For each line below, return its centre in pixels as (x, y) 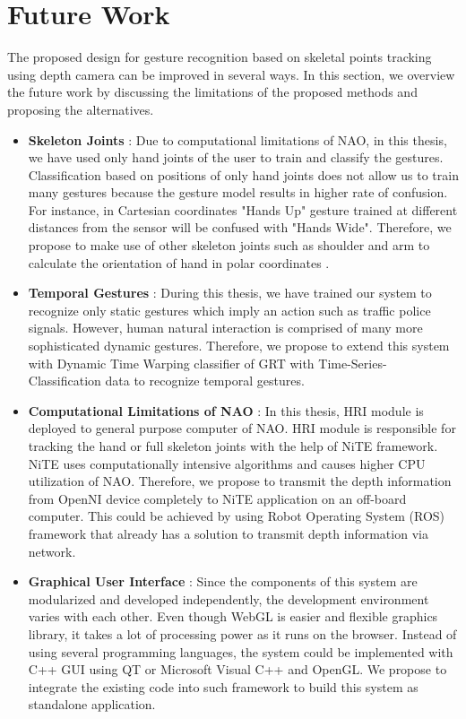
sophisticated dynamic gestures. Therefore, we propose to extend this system (239, 346)
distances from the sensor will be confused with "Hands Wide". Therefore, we (240, 227)
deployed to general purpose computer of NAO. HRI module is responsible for (242, 428)
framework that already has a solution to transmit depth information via (228, 533)
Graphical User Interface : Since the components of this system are (223, 581)
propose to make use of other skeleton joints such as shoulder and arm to (229, 245)
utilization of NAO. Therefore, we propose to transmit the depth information (240, 481)
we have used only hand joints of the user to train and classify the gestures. (236, 157)
